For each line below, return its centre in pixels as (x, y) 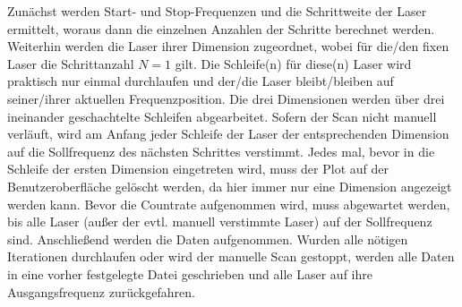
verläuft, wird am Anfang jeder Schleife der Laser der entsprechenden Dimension (228, 134)
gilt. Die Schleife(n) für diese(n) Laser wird (293, 63)
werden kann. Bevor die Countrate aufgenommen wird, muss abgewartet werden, (229, 204)
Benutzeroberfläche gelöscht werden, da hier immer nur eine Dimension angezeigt (230, 186)
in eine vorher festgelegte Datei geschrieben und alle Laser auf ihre (190, 273)
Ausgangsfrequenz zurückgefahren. (101, 291)
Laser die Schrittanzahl (71, 63)
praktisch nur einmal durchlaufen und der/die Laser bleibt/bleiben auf (201, 81)
